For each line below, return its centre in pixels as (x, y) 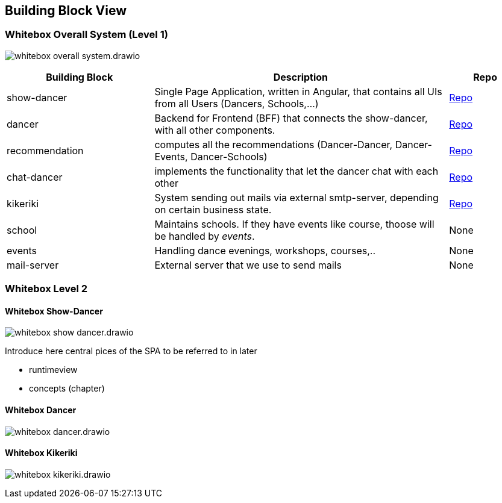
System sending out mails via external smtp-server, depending (296, 197)
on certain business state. (213, 209)
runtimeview (53, 370)
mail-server (33, 265)
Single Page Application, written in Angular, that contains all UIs (298, 91)
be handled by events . (205, 236)
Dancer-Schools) (229, 156)
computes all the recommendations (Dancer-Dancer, (274, 144)
